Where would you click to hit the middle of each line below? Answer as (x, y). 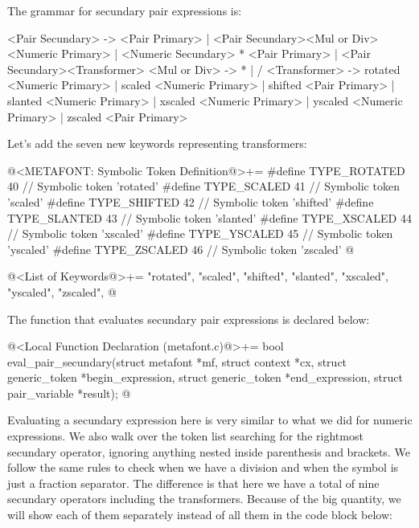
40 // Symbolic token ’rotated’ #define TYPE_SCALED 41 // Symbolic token (203, 186)
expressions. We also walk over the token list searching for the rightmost (185, 436)
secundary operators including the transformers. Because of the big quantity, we (204, 499)
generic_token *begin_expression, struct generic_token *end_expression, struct (205, 377)
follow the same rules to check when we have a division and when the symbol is (203, 467)
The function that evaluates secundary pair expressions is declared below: (189, 319)
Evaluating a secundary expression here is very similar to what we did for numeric (210, 420)
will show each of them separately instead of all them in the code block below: (200, 515)
